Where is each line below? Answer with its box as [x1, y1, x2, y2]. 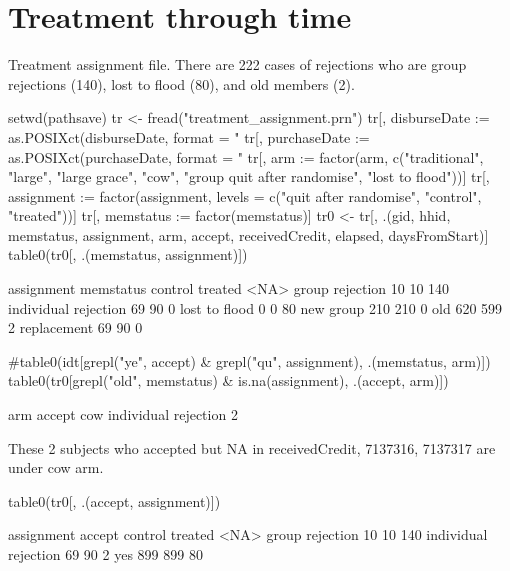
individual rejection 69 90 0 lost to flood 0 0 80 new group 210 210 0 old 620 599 [8, 297, 503, 318]
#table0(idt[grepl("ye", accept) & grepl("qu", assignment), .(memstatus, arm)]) [8, 350, 491, 371]
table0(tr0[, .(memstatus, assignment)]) [8, 244, 248, 265]
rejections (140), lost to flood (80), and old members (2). [8, 73, 355, 94]
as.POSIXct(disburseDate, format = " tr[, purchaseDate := [8, 126, 370, 147]
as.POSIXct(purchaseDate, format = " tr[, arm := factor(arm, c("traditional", [8, 146, 484, 167]
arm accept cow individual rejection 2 [8, 404, 238, 425]
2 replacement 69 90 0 [8, 317, 143, 338]
